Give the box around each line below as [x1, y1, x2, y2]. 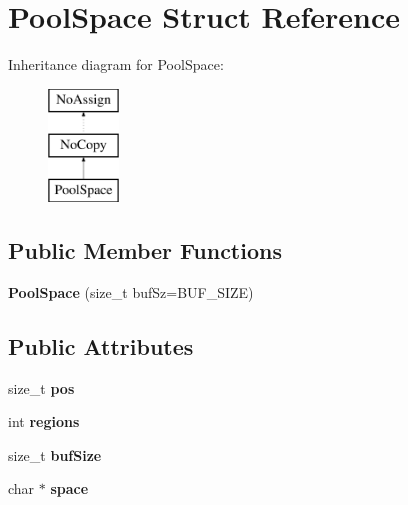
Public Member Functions [8, 235, 282, 266]
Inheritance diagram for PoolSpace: [8, 54, 224, 75]
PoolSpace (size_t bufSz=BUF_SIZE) [8, 281, 254, 302]
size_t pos [8, 377, 75, 398]
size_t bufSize [8, 444, 102, 465]
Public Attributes [8, 330, 194, 361]
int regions [8, 411, 80, 432]
